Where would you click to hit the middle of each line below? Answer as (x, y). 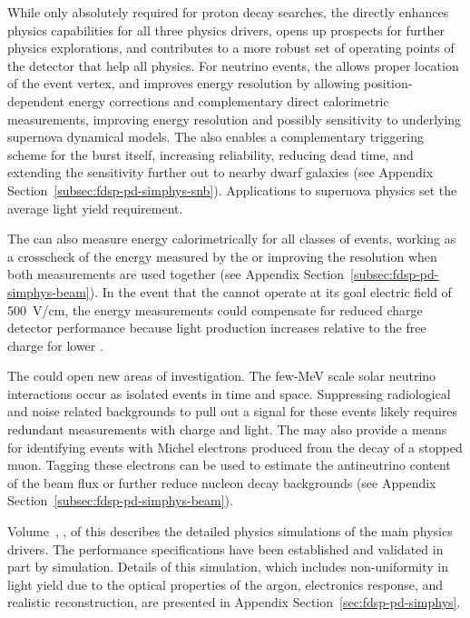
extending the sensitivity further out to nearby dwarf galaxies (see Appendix (220, 172)
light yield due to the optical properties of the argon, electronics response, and (225, 584)
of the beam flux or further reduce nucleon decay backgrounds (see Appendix (222, 482)
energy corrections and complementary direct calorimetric (229, 100)
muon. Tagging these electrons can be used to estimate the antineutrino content (229, 465)
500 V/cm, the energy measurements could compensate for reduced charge (215, 309)
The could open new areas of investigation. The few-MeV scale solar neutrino (222, 376)
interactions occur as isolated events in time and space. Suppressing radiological (229, 393)
